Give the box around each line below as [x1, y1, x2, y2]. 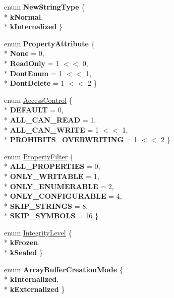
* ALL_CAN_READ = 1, [4, 114, 96, 125]
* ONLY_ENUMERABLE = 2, [4, 181, 114, 191]
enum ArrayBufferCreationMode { [4, 264, 123, 274]
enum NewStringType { [4, 2, 85, 12]
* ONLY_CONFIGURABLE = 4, [4, 191, 122, 201]
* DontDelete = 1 [4, 78, 65, 88]
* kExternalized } [4, 283, 65, 294]
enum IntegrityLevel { [4, 227, 72, 237]
